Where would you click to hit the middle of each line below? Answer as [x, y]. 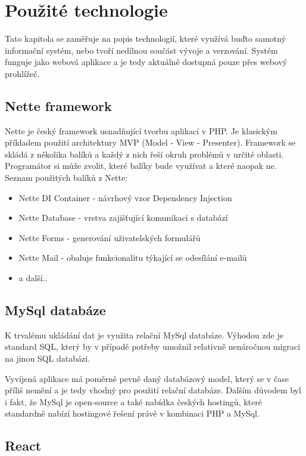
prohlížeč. [22, 73]
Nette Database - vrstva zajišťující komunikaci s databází [123, 218]
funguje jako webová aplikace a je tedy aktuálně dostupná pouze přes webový [146, 62]
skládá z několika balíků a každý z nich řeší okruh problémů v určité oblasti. [144, 154]
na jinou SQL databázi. [47, 358]
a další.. [33, 278]
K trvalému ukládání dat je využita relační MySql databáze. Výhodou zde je [144, 335]
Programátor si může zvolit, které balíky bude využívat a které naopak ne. [141, 166]
